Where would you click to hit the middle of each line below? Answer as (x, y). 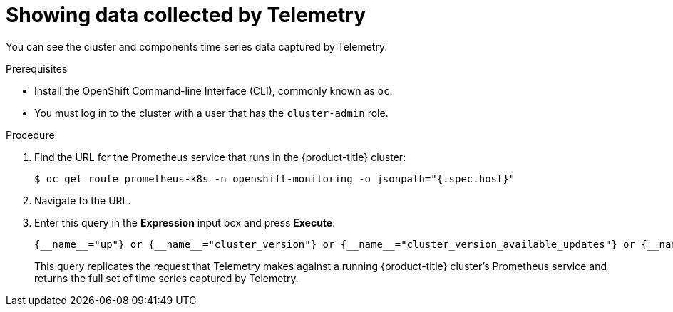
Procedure (30, 135)
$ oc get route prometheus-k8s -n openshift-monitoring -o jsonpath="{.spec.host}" (275, 178)
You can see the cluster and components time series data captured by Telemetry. (197, 46)
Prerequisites (37, 68)
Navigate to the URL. (83, 200)
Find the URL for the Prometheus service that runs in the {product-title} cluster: (220, 157)
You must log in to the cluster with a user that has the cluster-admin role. (211, 113)
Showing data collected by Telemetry (186, 15)
